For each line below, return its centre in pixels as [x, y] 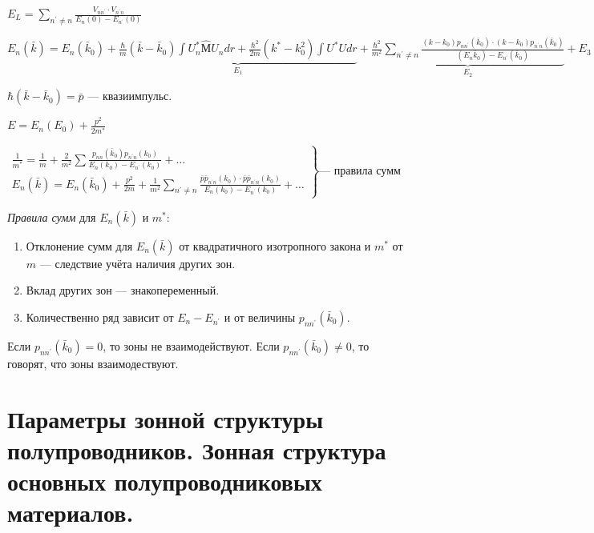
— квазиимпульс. [130, 96]
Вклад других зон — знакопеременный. [123, 290]
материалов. [71, 513]
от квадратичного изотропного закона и [275, 245]
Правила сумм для [52, 216]
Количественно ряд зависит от [100, 317]
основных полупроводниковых [165, 481]
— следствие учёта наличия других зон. [137, 263]
